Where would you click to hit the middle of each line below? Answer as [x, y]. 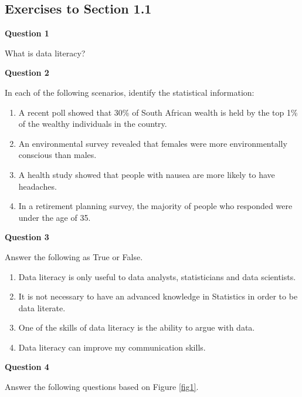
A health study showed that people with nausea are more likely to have [147, 174]
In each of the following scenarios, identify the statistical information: [130, 92]
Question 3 [27, 237]
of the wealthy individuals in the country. [93, 124]
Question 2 [27, 73]
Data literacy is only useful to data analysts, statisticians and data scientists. [157, 276]
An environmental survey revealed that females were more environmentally [153, 143]
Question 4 [27, 367]
